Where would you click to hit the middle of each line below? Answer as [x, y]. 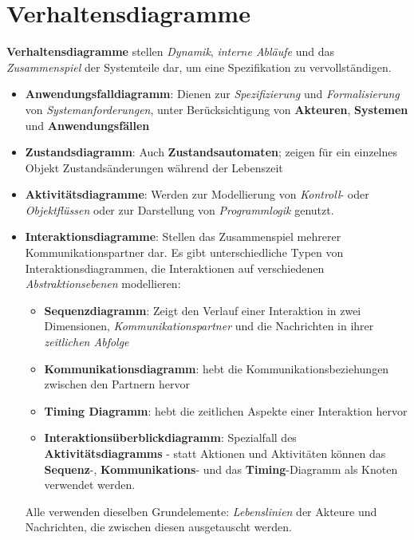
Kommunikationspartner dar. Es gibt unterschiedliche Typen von [184, 252]
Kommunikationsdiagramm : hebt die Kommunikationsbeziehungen [217, 368]
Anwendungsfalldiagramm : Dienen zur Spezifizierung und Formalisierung [212, 94]
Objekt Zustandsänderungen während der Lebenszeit [154, 167]
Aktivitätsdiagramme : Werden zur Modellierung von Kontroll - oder [197, 194]
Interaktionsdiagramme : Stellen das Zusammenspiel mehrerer [183, 236]
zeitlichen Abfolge [87, 342]
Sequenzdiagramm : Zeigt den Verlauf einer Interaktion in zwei [203, 310]
